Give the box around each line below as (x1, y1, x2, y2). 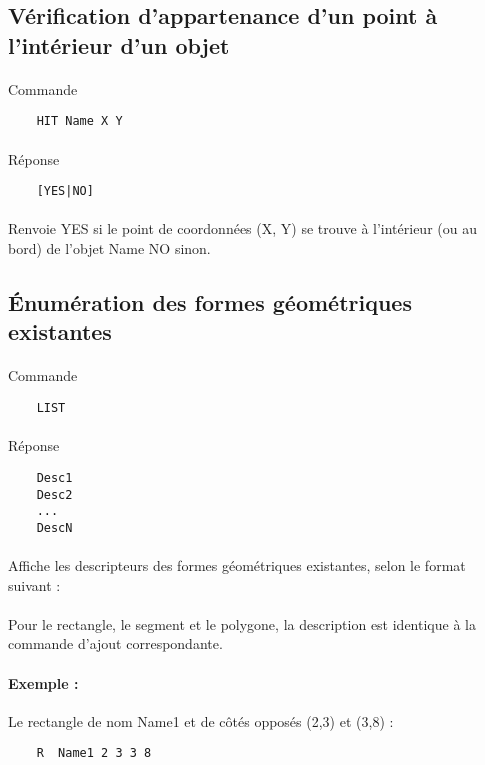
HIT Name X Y (36, 114, 123, 129)
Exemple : (8, 672, 79, 693)
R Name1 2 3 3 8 (36, 746, 152, 761)
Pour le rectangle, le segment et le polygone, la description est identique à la (8, 613, 476, 634)
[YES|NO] (36, 184, 94, 199)
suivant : (8, 574, 61, 595)
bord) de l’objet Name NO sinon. (8, 238, 211, 259)
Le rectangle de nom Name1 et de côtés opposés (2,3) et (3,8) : (8, 710, 394, 731)
